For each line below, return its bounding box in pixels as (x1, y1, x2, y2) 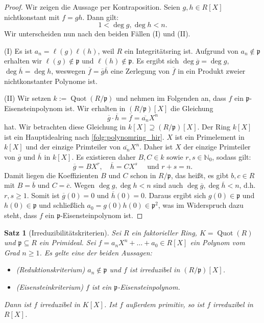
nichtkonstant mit (4, 11, 60, 22)
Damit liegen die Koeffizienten (4, 169, 99, 180)
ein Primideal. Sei (39, 237, 96, 248)
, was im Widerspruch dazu (158, 200, 244, 210)
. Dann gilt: (82, 11, 119, 22)
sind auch (153, 180, 183, 190)
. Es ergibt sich (132, 55, 179, 66)
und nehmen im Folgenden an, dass (116, 93, 226, 103)
